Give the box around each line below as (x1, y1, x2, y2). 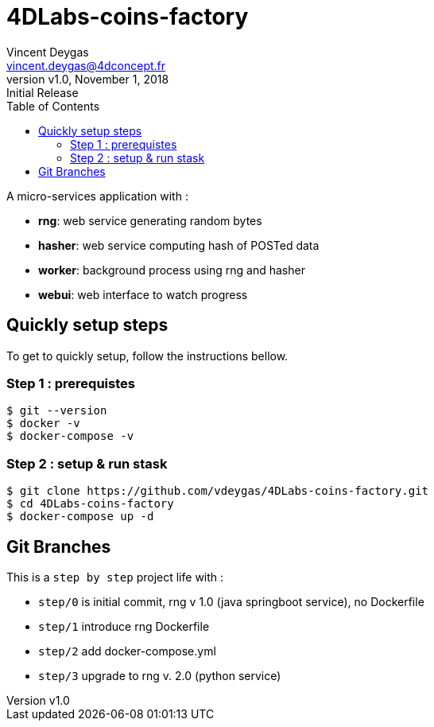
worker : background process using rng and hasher (38, 262, 305, 277)
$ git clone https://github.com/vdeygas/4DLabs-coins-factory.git (6, 484, 429, 498)
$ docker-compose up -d (6, 510, 154, 523)
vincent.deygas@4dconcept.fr (6, 58, 166, 72)
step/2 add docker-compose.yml (38, 643, 216, 658)
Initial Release (6, 85, 79, 99)
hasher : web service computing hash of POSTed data (38, 238, 320, 252)
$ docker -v (6, 417, 80, 430)
